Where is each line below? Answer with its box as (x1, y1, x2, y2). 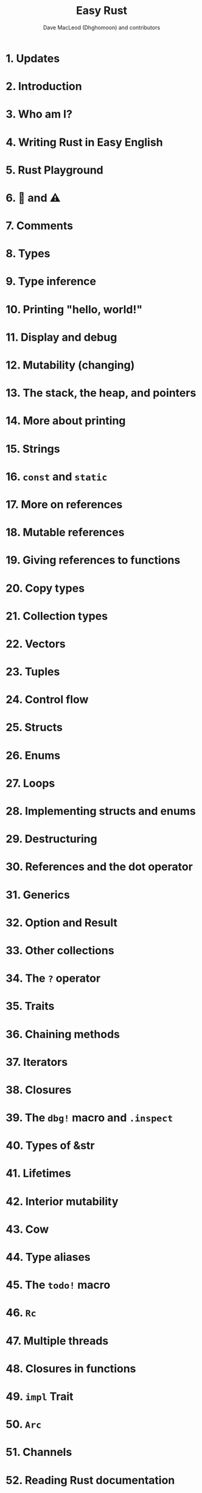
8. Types (5, 247, 50, 261)
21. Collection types (5, 609, 108, 623)
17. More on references (5, 497, 123, 511)
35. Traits (5, 999, 55, 1013)
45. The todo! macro (5, 1278, 111, 1292)
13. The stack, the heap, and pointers (5, 386, 197, 400)
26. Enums (5, 748, 61, 762)
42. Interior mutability (5, 1194, 119, 1208)
